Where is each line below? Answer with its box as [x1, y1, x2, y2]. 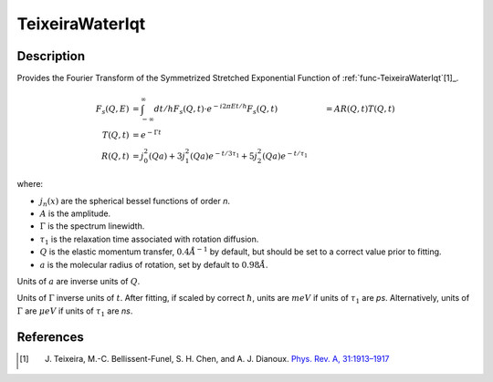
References [16, 329, 84, 345]
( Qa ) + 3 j [148, 150, 186, 161]
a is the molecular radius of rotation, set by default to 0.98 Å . [39, 259, 268, 270]
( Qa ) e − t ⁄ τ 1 [261, 149, 308, 161]
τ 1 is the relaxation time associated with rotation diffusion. [39, 233, 259, 246]
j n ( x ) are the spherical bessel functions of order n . [39, 195, 230, 209]
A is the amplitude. [39, 208, 111, 219]
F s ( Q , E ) [95, 104, 130, 116]
